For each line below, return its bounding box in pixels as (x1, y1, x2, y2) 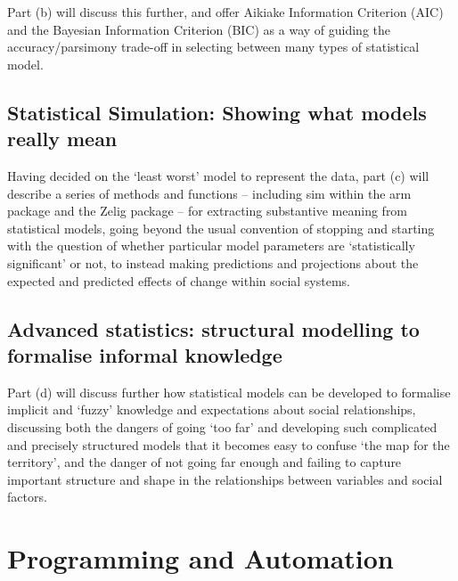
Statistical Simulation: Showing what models (7, 98, 427, 126)
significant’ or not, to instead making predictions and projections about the (7, 253, 419, 272)
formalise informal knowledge (7, 340, 282, 368)
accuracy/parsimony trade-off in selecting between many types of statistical (7, 37, 420, 56)
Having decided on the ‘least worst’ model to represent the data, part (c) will (7, 166, 429, 184)
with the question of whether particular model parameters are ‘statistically (7, 236, 415, 255)
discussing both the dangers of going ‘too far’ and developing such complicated (7, 417, 438, 436)
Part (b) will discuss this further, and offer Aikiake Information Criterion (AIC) (7, 3, 444, 20)
